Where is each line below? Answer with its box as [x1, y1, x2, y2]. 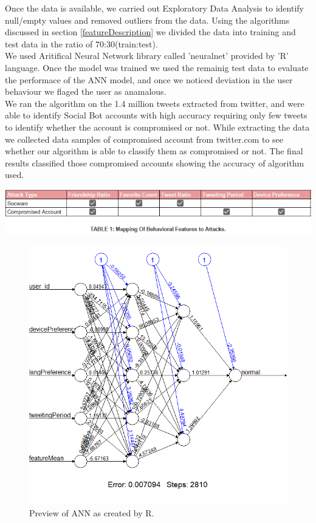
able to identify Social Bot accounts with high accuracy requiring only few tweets [5, 109, 307, 121]
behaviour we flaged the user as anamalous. [5, 85, 167, 98]
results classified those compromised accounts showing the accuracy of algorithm [5, 156, 304, 169]
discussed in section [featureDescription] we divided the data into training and [5, 26, 296, 38]
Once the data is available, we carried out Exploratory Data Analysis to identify [5, 2, 304, 14]
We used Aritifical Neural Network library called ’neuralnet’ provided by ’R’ [5, 49, 289, 62]
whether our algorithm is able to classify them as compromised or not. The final [5, 145, 303, 157]
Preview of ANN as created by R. [29, 507, 154, 519]
